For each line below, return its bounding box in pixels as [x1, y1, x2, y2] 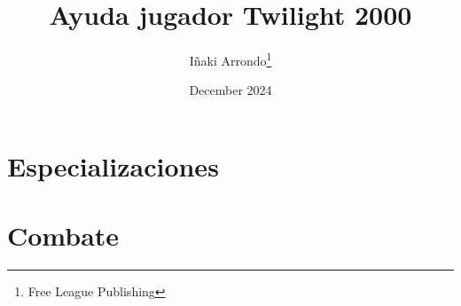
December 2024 [189, 81, 272, 99]
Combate [7, 217, 120, 254]
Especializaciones [7, 147, 219, 184]
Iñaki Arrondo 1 [189, 49, 272, 69]
